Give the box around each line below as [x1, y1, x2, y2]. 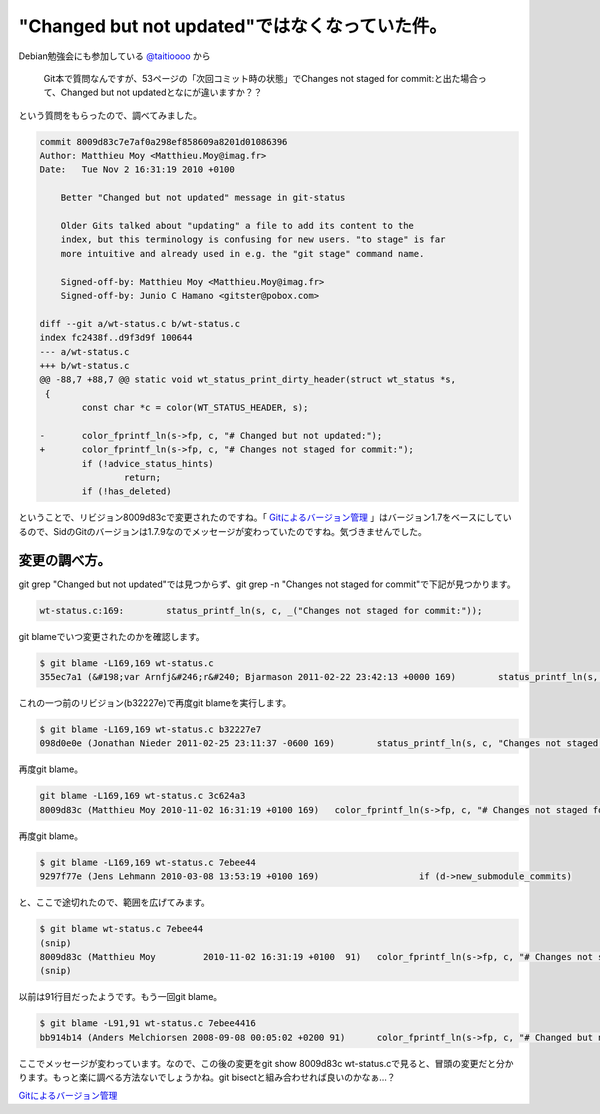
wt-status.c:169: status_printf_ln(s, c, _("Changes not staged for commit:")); [39, 605, 483, 616]
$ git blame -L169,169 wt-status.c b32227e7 [39, 724, 262, 735]
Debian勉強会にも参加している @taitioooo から [18, 50, 211, 62]
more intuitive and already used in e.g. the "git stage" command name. [60, 248, 425, 259]
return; [123, 472, 162, 484]
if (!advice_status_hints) [81, 458, 214, 469]
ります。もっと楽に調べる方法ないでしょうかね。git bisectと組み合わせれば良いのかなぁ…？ [18, 1071, 396, 1084]
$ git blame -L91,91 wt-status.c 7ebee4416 [39, 1018, 257, 1029]
